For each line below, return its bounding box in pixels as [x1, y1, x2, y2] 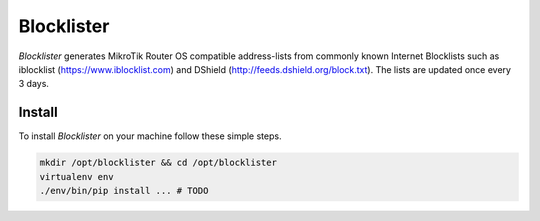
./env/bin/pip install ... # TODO [39, 185, 209, 196]
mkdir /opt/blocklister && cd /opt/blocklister [39, 157, 277, 169]
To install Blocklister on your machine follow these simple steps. [18, 130, 282, 142]
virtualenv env [39, 171, 114, 182]
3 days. [18, 78, 50, 90]
